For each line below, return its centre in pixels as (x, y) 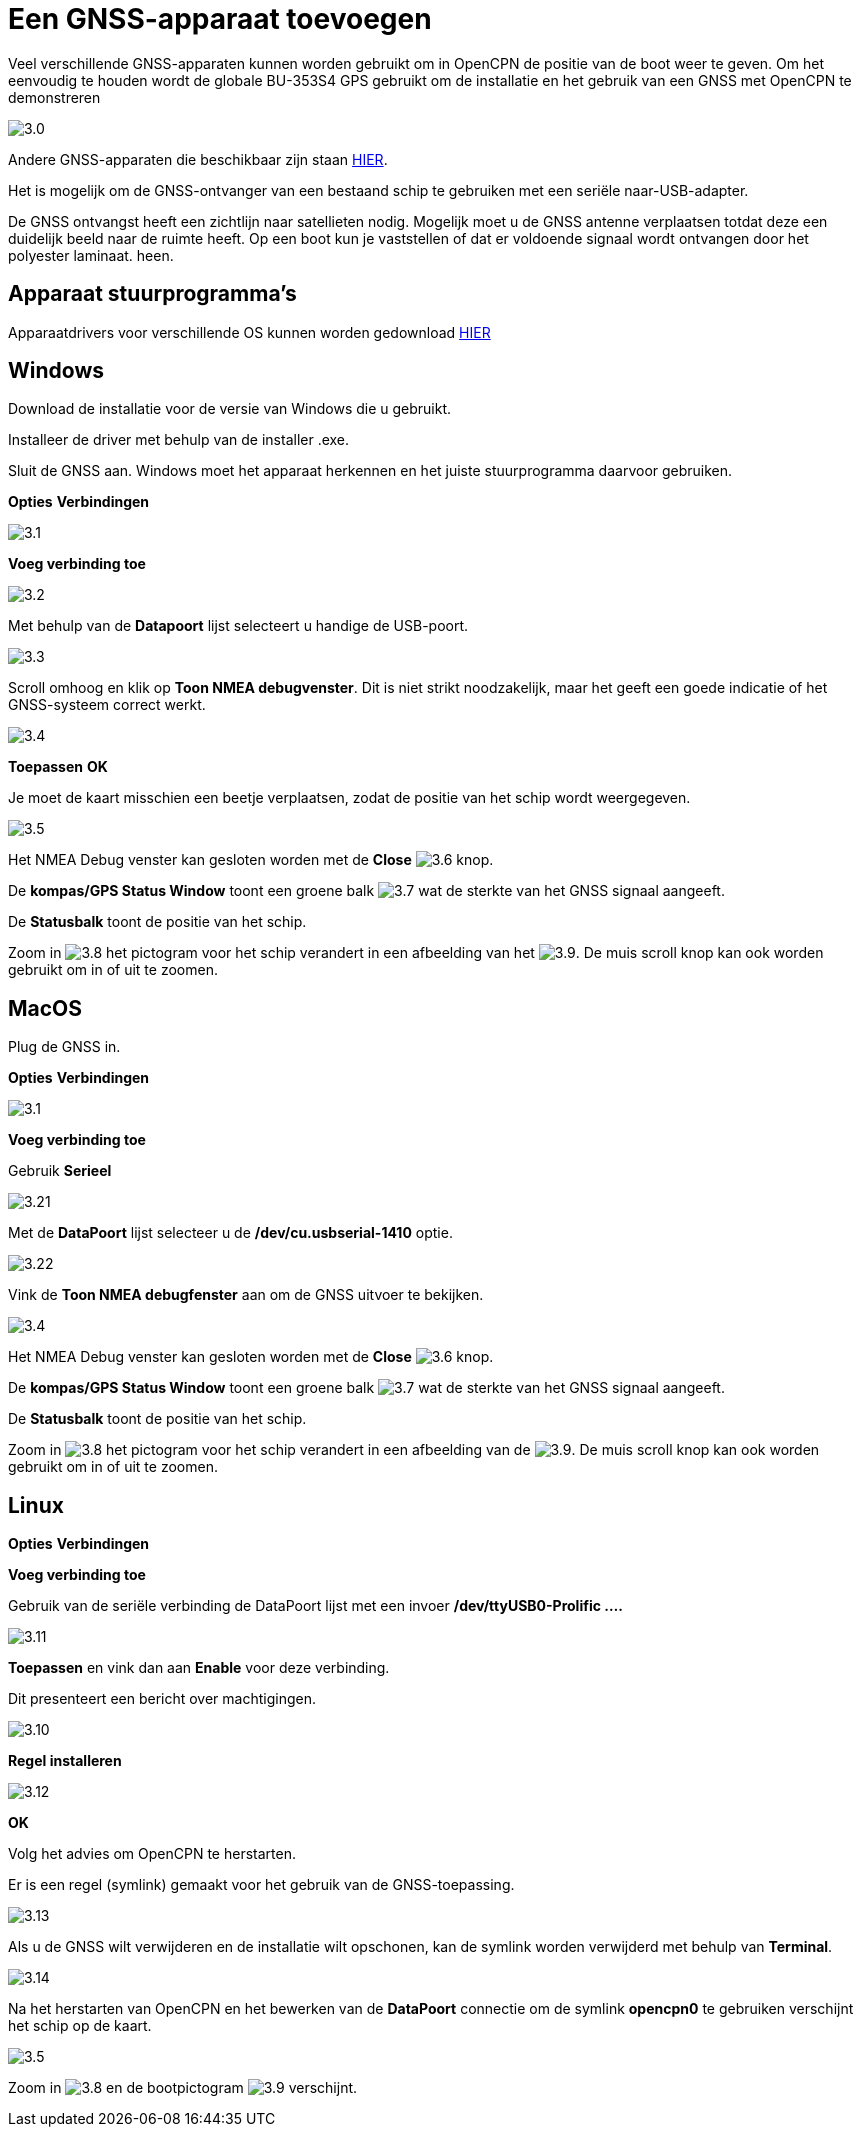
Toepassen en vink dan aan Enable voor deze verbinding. (199, 1668)
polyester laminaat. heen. (91, 255)
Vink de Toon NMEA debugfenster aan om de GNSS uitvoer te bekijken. (246, 1295)
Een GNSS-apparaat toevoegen (220, 19)
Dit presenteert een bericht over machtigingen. (162, 1699)
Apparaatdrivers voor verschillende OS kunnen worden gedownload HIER (249, 332)
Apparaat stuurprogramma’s (152, 294)
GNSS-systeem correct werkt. (107, 705)
